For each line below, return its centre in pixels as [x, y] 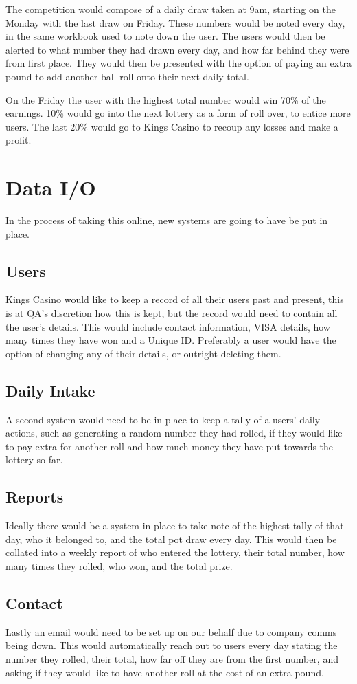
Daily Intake [50, 390]
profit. [19, 140]
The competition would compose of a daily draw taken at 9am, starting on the [171, 9]
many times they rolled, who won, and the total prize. [119, 565]
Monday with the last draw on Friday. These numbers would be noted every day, [175, 22]
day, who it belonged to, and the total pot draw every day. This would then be [171, 539]
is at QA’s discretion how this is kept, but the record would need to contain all [172, 313]
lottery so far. [34, 460]
